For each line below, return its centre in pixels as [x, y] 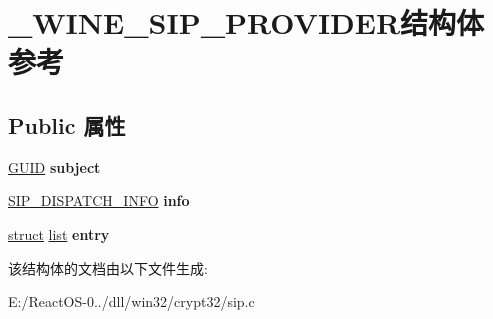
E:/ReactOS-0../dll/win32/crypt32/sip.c [131, 301]
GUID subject [54, 166]
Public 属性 [67, 124]
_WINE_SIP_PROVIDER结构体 [246, 22]
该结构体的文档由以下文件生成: [108, 267]
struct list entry [59, 233]
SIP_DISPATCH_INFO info [99, 200]
